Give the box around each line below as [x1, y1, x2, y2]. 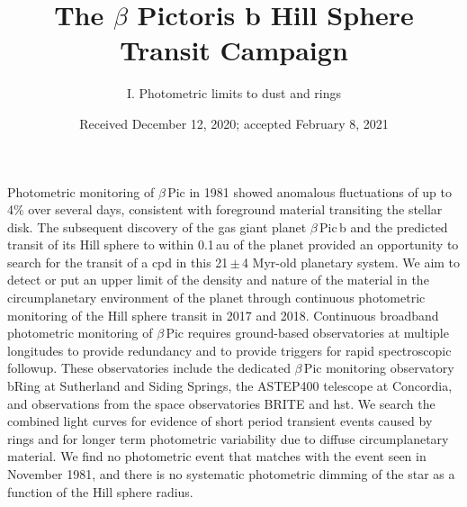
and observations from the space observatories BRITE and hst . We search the [7, 394, 436, 412]
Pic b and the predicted [319, 217, 448, 236]
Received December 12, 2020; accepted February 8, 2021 [79, 113, 389, 132]
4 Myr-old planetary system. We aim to [241, 252, 461, 271]
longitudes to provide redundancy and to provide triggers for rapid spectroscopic [7, 340, 452, 359]
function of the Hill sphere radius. [7, 482, 193, 501]
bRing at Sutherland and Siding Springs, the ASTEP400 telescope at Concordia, [7, 376, 453, 395]
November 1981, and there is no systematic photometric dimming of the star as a [7, 465, 455, 483]
